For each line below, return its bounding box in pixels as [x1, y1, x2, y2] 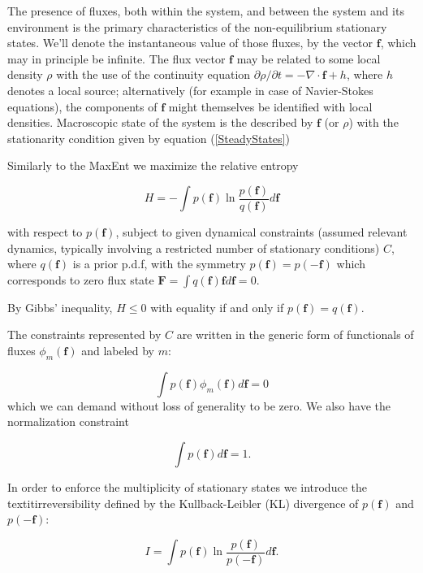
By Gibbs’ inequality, [7, 298, 113, 315]
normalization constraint [7, 413, 129, 430]
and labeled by [81, 341, 155, 358]
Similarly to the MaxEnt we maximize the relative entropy [7, 157, 299, 174]
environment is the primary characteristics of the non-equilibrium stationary [7, 18, 387, 35]
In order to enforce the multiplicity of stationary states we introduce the [7, 478, 367, 495]
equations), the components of [7, 98, 158, 115]
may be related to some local [236, 50, 381, 67]
